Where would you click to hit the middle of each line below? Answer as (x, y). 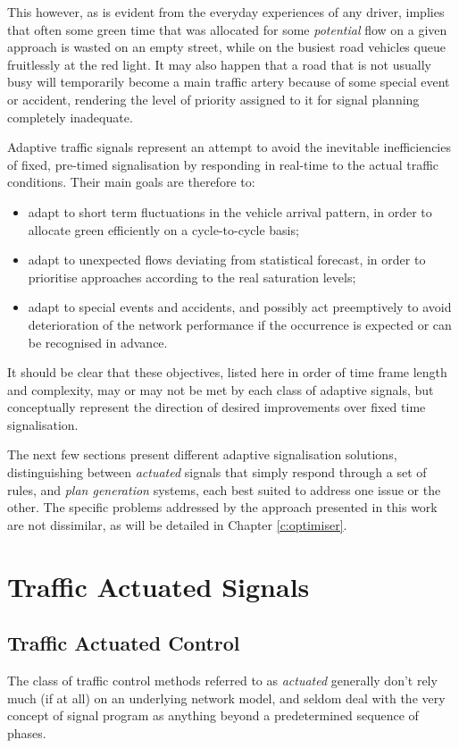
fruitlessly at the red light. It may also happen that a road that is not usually (219, 64)
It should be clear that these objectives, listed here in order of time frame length (227, 372)
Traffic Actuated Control (124, 643)
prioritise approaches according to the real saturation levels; (192, 277)
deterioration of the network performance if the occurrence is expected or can (240, 324)
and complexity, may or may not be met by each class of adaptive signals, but (221, 389)
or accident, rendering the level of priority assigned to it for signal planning (213, 99)
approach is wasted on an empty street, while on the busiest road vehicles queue (226, 47)
